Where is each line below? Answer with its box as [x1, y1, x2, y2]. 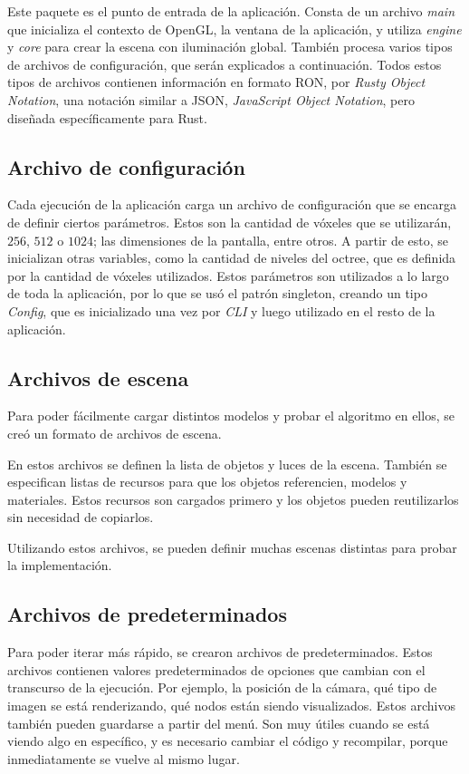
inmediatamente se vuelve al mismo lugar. [7, 749, 240, 768]
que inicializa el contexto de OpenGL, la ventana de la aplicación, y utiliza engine [7, 19, 462, 38]
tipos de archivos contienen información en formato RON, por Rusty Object [7, 73, 426, 92]
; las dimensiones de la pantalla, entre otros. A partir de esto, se [92, 230, 449, 249]
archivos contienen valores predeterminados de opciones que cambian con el [7, 660, 426, 679]
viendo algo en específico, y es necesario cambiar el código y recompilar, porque [7, 731, 448, 750]
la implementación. [7, 556, 112, 575]
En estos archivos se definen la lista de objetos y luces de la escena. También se [7, 454, 447, 473]
